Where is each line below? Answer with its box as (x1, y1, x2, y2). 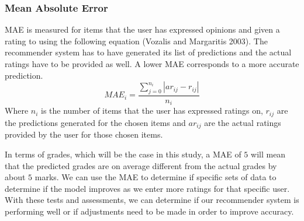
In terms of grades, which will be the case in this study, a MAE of (5, 148, 241, 160)
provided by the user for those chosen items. (5, 128, 163, 141)
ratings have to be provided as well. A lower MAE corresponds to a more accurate (5, 58, 299, 69)
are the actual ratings (204, 116, 281, 128)
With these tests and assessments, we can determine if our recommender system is (5, 194, 299, 206)
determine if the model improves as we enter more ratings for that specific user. (5, 182, 290, 194)
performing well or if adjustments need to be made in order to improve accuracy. (5, 205, 294, 217)
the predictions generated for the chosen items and (5, 116, 186, 128)
